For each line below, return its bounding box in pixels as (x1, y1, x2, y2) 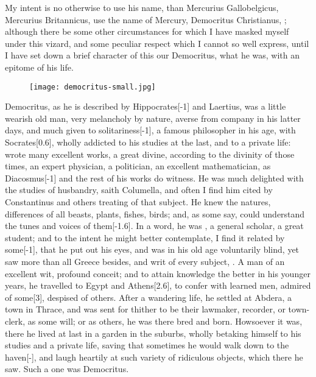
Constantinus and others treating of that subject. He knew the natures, (5, 195, 271, 208)
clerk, (5, 314, 26, 327)
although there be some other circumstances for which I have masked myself (5, 25, 289, 38)
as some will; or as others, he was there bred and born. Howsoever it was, (27, 314, 303, 327)
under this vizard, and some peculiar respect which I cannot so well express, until (5, 37, 309, 49)
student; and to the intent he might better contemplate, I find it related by (5, 231, 285, 244)
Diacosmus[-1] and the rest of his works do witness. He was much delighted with (5, 171, 304, 184)
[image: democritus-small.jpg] (29, 82, 156, 91)
